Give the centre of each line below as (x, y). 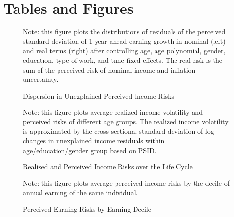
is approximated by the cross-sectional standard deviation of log (118, 131)
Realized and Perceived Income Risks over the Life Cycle (108, 167)
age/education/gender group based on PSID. (90, 150)
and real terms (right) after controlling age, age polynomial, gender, (124, 50)
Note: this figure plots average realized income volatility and (113, 112)
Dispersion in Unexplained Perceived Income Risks (99, 95)
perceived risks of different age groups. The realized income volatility (126, 121)
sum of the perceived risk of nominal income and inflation (109, 69)
